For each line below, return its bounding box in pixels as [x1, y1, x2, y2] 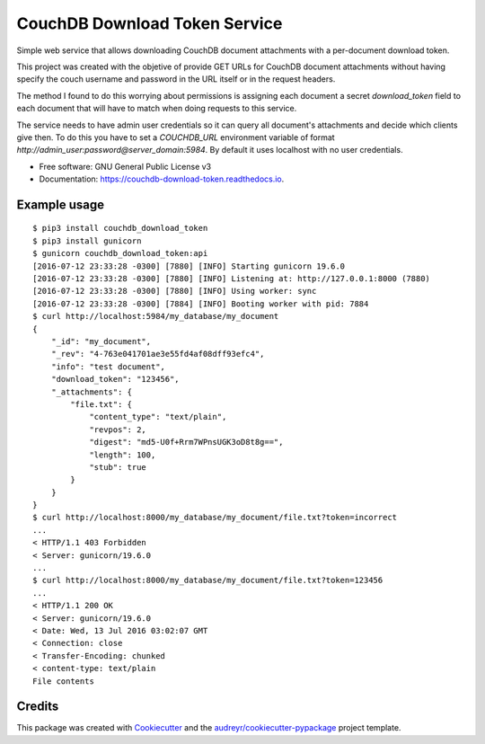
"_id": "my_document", [50, 336, 152, 346]
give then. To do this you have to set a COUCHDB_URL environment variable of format [16, 131, 336, 143]
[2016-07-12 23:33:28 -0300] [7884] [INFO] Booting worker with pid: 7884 [32, 298, 369, 309]
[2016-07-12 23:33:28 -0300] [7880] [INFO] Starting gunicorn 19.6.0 [32, 261, 346, 271]
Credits [16, 699, 59, 714]
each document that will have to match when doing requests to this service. [16, 103, 297, 114]
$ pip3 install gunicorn [32, 235, 142, 246]
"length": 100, [89, 449, 156, 460]
